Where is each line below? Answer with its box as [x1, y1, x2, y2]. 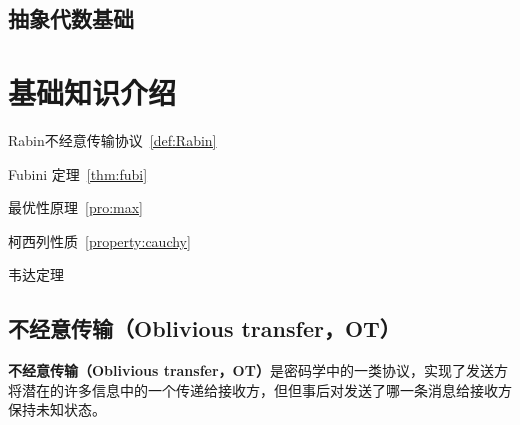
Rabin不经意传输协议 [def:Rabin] [8, 129, 217, 150]
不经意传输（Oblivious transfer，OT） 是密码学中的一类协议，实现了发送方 [8, 360, 508, 381]
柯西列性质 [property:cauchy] [8, 230, 191, 251]
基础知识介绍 [8, 71, 177, 112]
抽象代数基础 [8, 3, 134, 34]
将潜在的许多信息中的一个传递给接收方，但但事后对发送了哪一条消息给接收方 [8, 379, 512, 400]
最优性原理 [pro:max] [8, 197, 144, 218]
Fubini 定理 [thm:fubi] [8, 163, 148, 184]
